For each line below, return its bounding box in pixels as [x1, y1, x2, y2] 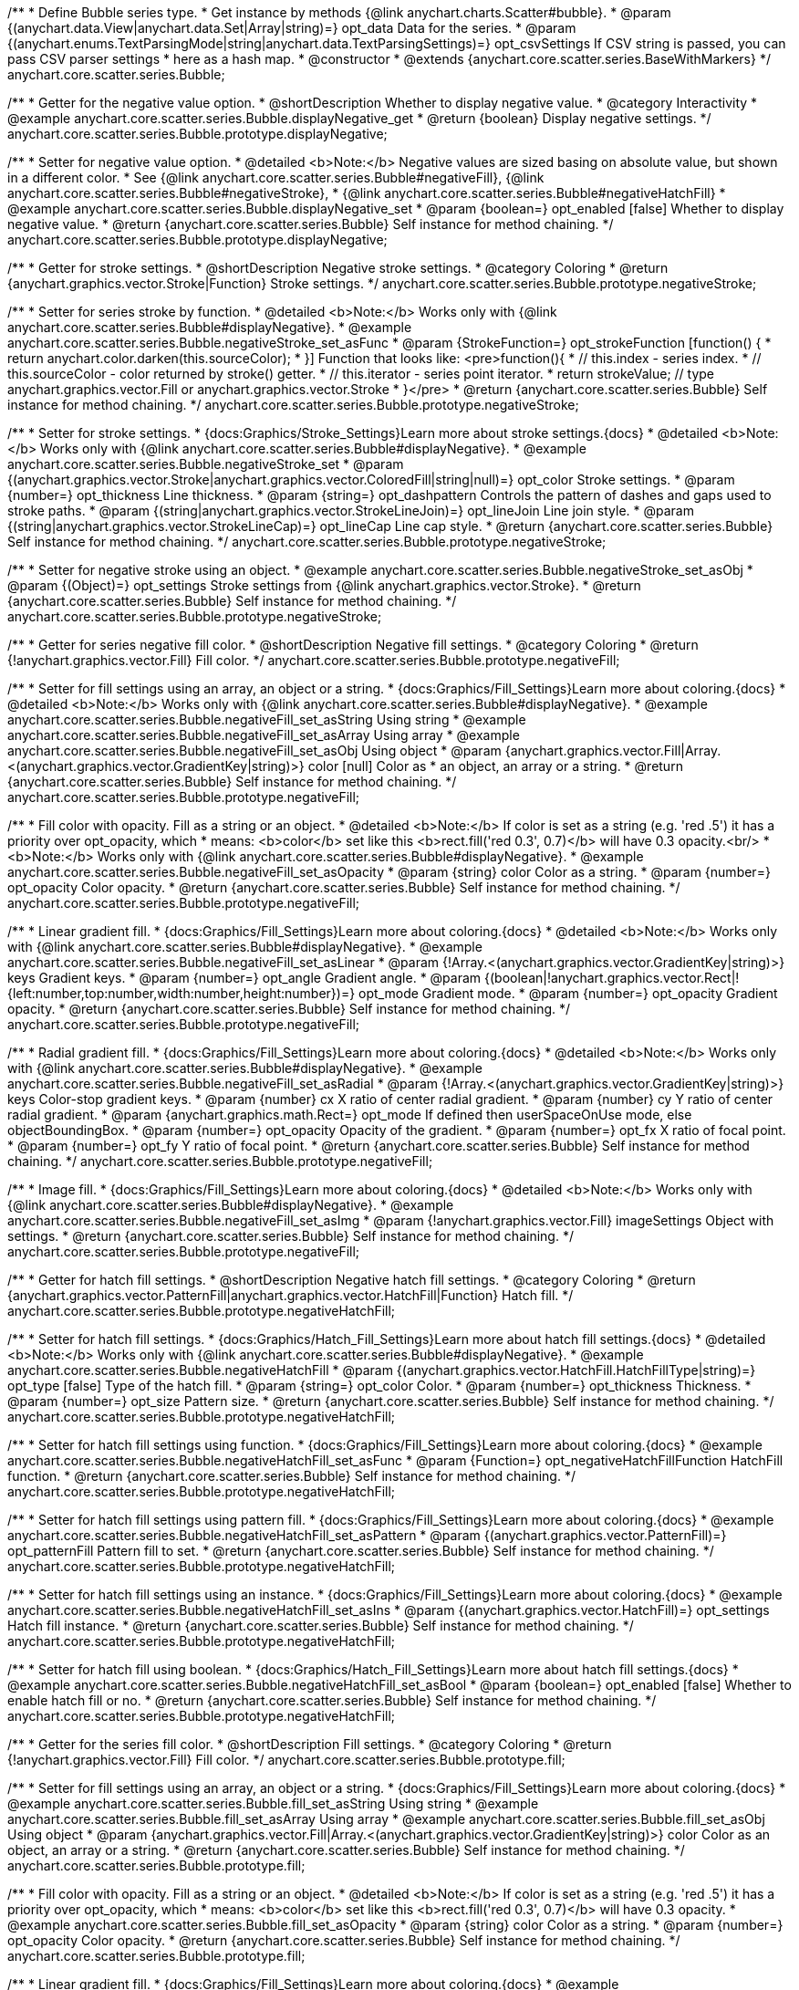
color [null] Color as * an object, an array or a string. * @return [307, 758, 683, 774]
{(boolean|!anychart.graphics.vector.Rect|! [484, 970, 740, 985]
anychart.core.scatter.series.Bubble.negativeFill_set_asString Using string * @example [7, 712, 526, 727]
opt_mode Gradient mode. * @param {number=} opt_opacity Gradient [358, 985, 778, 1001]
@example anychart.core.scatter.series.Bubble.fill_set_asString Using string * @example [7, 1796, 539, 1811]
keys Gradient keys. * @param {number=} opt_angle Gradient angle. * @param [7, 970, 482, 985]
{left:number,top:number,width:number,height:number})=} [7, 985, 356, 1001]
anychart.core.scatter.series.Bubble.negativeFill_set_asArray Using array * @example [7, 727, 520, 743]
